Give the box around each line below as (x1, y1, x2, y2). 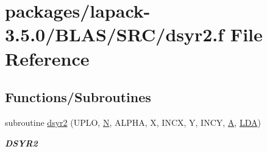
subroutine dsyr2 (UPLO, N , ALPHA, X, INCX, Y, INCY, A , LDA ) (5, 116, 261, 128)
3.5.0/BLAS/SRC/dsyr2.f (5, 22, 224, 47)
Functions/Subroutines (5, 88, 151, 106)
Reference (5, 46, 90, 71)
